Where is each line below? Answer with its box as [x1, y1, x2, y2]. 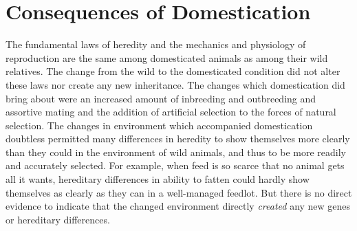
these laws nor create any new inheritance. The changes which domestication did [6, 77, 345, 91]
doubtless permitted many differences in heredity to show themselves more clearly [6, 131, 350, 146]
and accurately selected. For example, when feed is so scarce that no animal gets [6, 158, 345, 173]
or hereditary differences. [6, 212, 110, 226]
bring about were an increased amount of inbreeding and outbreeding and [6, 91, 316, 105]
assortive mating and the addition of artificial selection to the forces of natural [6, 104, 336, 119]
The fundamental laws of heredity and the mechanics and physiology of [6, 37, 306, 52]
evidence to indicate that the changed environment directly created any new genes [6, 199, 351, 213]
